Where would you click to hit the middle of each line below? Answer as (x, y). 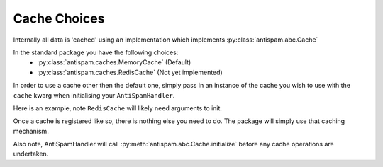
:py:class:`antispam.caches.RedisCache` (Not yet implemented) (130, 72)
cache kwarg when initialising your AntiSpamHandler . (94, 95)
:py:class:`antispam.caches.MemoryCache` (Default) (114, 62)
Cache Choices (59, 18)
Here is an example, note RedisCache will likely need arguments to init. (118, 108)
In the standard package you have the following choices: (96, 52)
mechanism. (31, 131)
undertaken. (31, 154)
